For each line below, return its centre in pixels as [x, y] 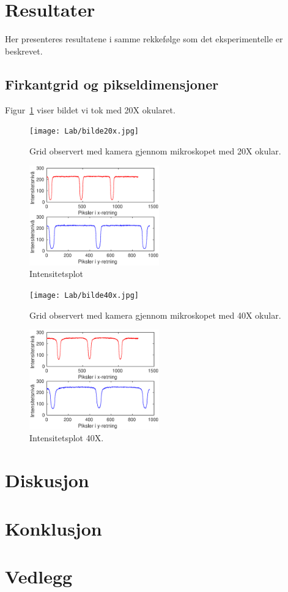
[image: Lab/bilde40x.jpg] [84, 296]
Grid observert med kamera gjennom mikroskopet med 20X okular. [155, 150]
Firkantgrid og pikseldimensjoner [112, 84]
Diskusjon [47, 480]
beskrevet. [24, 51]
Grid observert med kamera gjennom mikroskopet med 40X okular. [155, 315]
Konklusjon [54, 528]
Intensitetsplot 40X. [67, 438]
